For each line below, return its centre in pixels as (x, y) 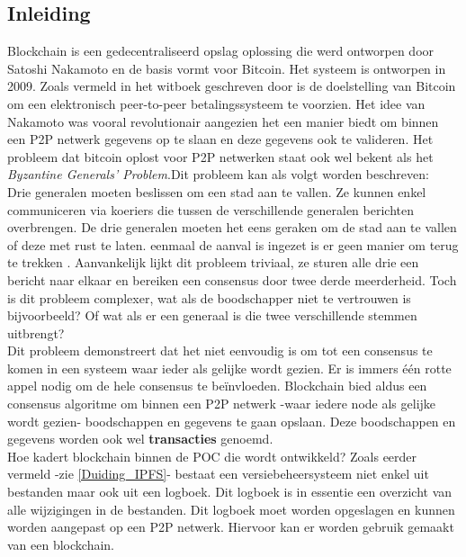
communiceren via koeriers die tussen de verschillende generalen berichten (211, 209)
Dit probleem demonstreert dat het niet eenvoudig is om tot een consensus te (220, 350)
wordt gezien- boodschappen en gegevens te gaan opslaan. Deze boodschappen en (232, 421)
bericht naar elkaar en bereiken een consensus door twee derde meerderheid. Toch (232, 279)
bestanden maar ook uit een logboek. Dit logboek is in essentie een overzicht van (230, 492)
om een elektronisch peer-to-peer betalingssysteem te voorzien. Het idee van (216, 103)
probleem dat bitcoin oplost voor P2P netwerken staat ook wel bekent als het (220, 156)
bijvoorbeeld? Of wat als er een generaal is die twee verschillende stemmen (212, 315)
